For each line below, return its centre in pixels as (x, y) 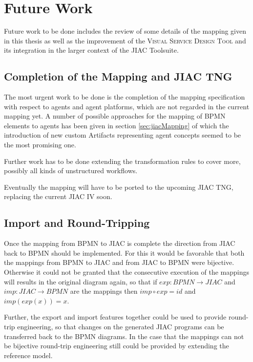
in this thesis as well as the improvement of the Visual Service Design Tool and (125, 40)
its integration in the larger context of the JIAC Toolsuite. (91, 50)
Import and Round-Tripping (77, 223)
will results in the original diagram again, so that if (81, 281)
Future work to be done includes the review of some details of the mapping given (125, 31)
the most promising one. (40, 145)
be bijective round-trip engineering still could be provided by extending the (116, 346)
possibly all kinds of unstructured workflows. (71, 171)
